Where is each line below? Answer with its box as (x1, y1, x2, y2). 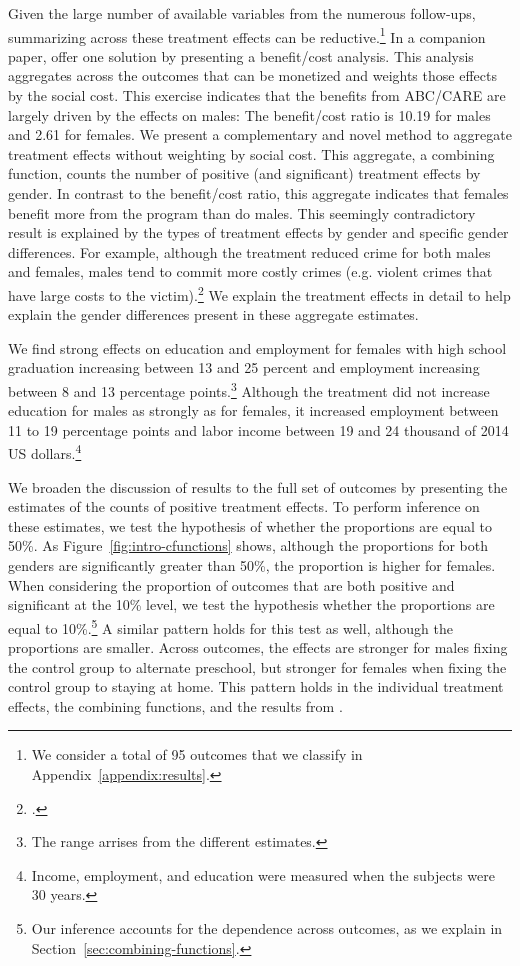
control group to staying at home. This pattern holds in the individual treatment (8, 676, 504, 697)
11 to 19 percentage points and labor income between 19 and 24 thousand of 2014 (8, 419, 509, 440)
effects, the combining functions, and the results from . (8, 695, 343, 716)
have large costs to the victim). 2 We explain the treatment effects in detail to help (8, 281, 511, 305)
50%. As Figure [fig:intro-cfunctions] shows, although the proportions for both (8, 535, 488, 556)
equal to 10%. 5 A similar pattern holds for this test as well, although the (8, 614, 454, 638)
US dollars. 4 (8, 440, 82, 464)
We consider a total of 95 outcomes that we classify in (31, 744, 363, 765)
